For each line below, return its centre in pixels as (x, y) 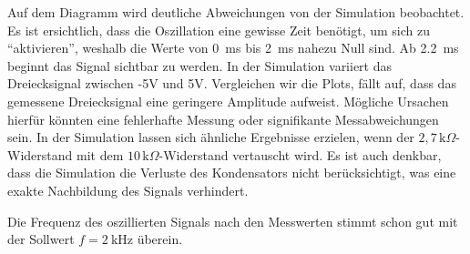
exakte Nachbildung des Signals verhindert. (128, 190)
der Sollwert (41, 239)
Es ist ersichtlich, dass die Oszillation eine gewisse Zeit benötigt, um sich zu (219, 30)
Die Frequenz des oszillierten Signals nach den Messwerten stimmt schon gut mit (233, 221)
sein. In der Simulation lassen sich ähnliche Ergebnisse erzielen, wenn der (211, 137)
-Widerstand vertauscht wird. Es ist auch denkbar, (300, 154)
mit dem (100, 154)
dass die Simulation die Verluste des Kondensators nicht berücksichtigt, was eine (232, 173)
